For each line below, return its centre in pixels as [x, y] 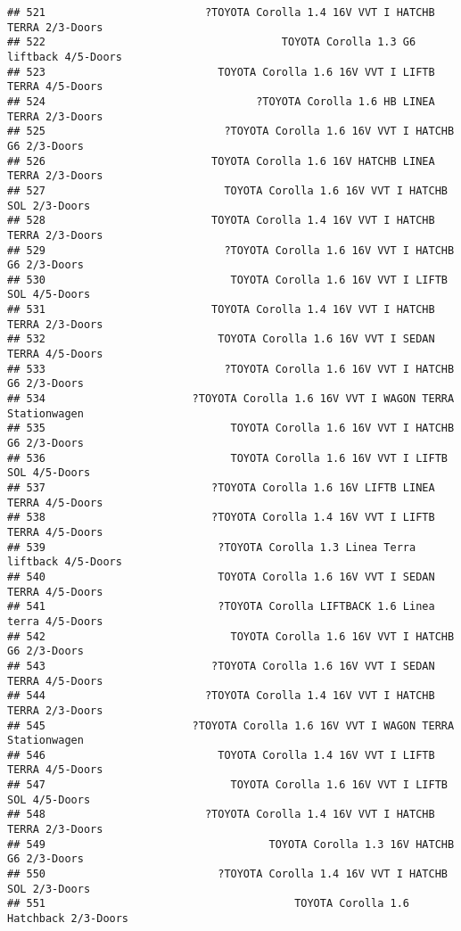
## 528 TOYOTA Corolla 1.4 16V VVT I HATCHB [221, 221]
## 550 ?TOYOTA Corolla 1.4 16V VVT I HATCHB [227, 874]
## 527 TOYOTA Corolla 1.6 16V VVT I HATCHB [227, 190]
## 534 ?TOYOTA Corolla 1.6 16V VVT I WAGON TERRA [231, 399]
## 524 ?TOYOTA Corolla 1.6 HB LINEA [221, 101]
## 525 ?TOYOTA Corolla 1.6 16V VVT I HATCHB [231, 132]
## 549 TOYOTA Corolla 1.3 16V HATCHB [231, 844]
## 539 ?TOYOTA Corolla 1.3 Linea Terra [212, 547]
